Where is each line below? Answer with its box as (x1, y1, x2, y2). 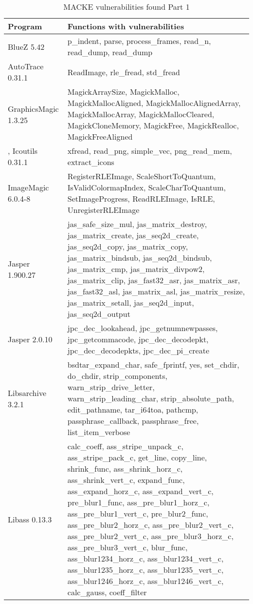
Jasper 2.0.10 (8, 333, 53, 345)
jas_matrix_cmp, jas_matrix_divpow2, (67, 263, 205, 274)
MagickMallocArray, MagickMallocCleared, (67, 108, 215, 120)
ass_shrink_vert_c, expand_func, (67, 474, 185, 485)
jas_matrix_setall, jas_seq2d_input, (67, 297, 194, 308)
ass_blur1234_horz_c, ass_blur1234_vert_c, (67, 553, 224, 564)
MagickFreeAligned (67, 131, 133, 142)
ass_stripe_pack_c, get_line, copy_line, (67, 452, 207, 463)
